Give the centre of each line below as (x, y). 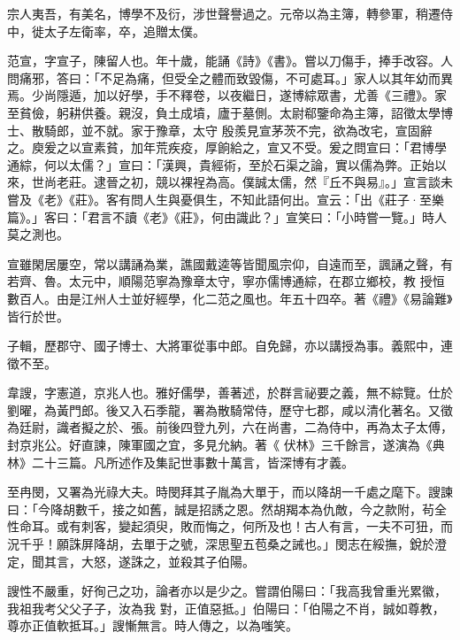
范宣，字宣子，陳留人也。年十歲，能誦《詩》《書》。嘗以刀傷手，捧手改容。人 (230, 61)
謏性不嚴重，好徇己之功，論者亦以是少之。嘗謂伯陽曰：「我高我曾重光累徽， (227, 591)
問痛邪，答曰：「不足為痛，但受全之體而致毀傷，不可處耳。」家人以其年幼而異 (230, 77)
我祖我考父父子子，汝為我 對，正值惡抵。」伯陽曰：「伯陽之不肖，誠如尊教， (226, 608)
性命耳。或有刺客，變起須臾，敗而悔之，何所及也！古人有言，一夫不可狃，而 (230, 526)
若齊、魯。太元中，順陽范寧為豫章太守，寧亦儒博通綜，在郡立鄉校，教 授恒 (226, 281)
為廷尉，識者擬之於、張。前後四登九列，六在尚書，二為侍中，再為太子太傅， (230, 427)
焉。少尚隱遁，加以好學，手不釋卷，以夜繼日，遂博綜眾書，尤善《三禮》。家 (227, 95)
